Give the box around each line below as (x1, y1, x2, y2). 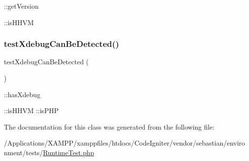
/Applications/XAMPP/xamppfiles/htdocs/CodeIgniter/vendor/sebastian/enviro (4, 138, 245, 148)
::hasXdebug (4, 89, 41, 99)
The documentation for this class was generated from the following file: (4, 121, 215, 132)
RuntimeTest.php (43, 147, 94, 157)
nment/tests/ (4, 147, 43, 157)
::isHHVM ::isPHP (4, 105, 59, 116)
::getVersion (4, 1, 39, 11)
